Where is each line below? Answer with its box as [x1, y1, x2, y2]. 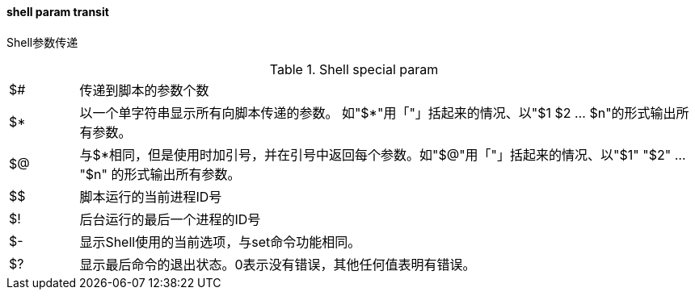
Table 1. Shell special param [269, 60, 439, 77]
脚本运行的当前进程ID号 [79, 188, 222, 205]
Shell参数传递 [6, 35, 78, 49]
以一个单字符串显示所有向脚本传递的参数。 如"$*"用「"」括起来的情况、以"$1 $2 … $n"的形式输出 [79, 104, 676, 121]
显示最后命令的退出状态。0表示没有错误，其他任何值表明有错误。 [79, 256, 476, 273]
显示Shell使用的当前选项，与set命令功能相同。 [79, 233, 361, 250]
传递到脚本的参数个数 [79, 81, 209, 98]
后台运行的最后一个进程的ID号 [79, 211, 261, 227]
